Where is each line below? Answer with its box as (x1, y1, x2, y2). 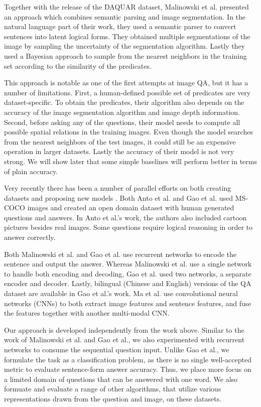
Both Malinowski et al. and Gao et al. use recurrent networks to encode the (4, 248, 237, 259)
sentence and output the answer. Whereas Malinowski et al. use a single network (4, 258, 252, 269)
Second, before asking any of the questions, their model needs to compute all (4, 116, 240, 127)
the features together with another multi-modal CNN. (4, 308, 170, 318)
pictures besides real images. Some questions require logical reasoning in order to (4, 222, 253, 232)
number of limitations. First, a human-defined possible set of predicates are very (4, 87, 251, 97)
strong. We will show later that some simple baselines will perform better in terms (4, 156, 257, 166)
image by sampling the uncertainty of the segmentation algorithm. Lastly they (4, 41, 245, 51)
